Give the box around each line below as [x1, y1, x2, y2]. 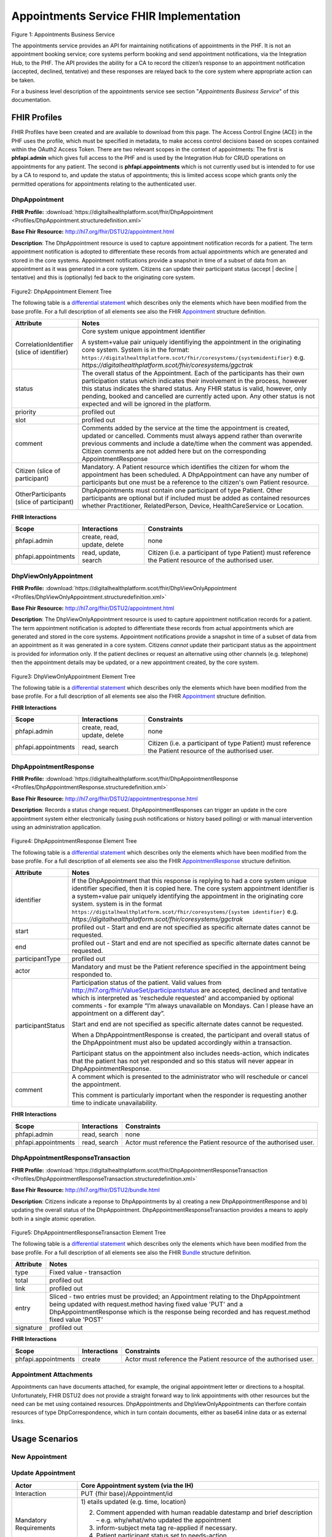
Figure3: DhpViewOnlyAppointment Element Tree [11, 673, 135, 680]
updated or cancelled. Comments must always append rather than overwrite [81, 431, 302, 440]
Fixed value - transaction [49, 1268, 122, 1277]
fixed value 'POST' [49, 1316, 103, 1324]
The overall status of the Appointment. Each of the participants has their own [81, 369, 304, 377]
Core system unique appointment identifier [81, 326, 206, 335]
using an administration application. [11, 823, 101, 831]
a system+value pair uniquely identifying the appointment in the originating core [71, 892, 304, 901]
